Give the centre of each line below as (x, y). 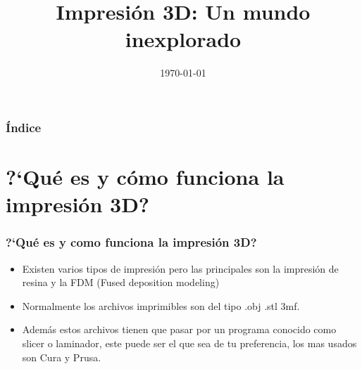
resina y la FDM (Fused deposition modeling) (121, 282)
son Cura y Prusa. (62, 357)
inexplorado (183, 39)
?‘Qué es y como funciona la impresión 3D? (131, 242)
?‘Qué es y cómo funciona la (145, 177)
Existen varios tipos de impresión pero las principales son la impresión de (180, 268)
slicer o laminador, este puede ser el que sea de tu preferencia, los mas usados (189, 343)
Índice (24, 127)
